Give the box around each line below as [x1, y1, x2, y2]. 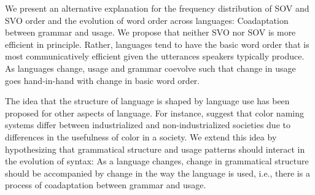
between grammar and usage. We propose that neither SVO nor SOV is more [5, 26, 296, 39]
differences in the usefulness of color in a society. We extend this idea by [5, 130, 277, 143]
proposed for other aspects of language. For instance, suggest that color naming [5, 106, 304, 119]
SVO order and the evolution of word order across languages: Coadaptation [5, 13, 289, 26]
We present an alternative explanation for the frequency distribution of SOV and [5, 2, 309, 14]
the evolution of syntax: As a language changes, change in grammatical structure [5, 155, 309, 167]
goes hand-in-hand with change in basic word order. [5, 74, 200, 86]
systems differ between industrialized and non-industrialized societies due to [5, 118, 290, 131]
